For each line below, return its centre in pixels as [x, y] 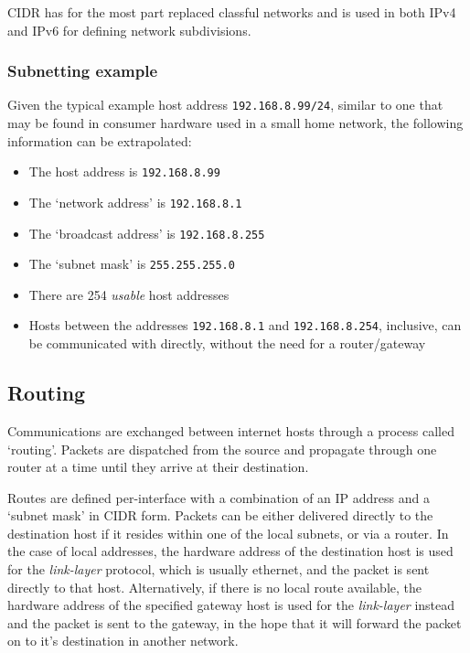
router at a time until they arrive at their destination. [158, 467]
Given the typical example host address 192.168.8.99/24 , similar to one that [225, 105]
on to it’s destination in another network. [123, 641]
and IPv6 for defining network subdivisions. [129, 30]
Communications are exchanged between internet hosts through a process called [231, 430]
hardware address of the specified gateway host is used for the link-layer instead [231, 605]
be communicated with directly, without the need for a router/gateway [227, 343]
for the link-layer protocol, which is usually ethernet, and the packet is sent [219, 569]
